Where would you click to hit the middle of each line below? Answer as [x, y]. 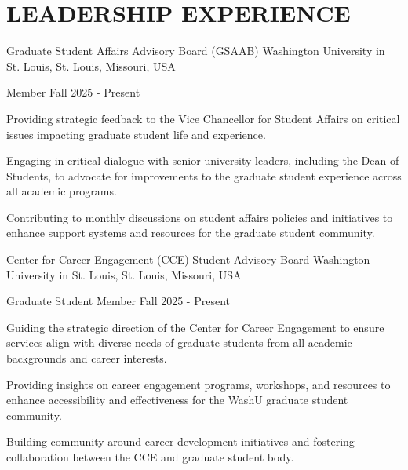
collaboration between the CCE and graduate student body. [150, 457]
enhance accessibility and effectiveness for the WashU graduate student [177, 400]
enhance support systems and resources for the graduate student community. [191, 233]
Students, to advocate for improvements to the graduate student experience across [204, 175]
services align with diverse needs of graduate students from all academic [179, 342]
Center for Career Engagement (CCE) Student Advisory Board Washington [188, 259]
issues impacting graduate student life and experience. [136, 134]
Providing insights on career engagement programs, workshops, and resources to [199, 384]
